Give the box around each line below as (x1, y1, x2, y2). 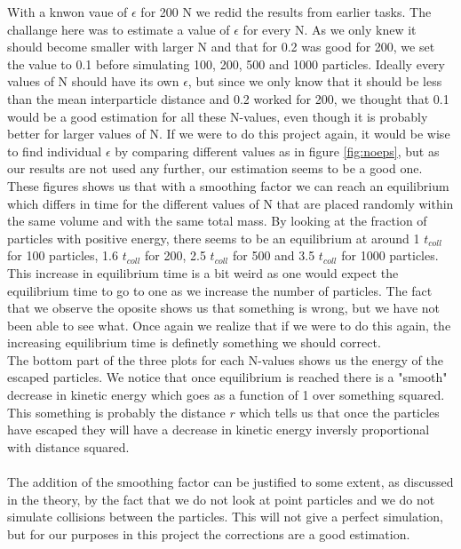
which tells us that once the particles (239, 402, 440, 421)
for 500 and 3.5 (232, 246, 315, 265)
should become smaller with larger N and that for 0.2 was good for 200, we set (7, 37, 435, 56)
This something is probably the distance (7, 402, 226, 421)
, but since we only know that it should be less (187, 72, 442, 91)
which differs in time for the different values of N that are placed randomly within (7, 194, 454, 212)
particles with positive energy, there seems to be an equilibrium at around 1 (7, 228, 420, 247)
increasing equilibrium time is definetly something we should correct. (7, 333, 381, 352)
